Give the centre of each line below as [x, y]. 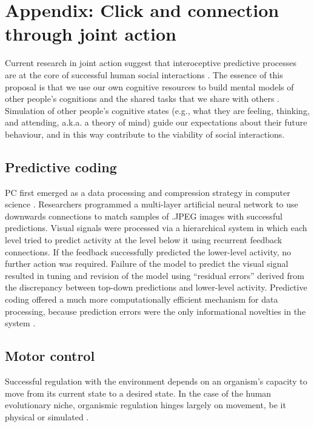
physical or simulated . [47, 416]
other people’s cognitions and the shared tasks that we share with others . [142, 99]
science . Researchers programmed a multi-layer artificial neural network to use [152, 204]
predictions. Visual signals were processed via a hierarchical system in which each [156, 228]
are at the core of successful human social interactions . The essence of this [144, 74]
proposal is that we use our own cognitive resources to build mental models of [149, 86]
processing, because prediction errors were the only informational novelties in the [155, 311]
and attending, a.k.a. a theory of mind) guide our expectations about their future [156, 122]
